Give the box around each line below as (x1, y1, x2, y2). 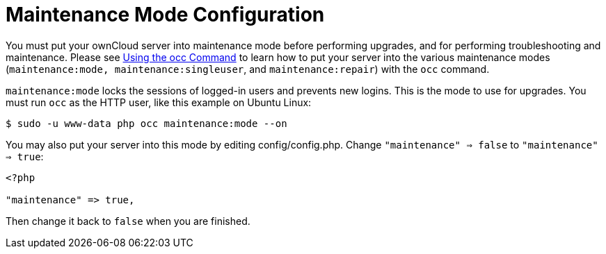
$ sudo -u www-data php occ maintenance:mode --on (6, 117, 287, 129)
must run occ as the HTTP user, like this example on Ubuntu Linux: (6, 96, 312, 108)
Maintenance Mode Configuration (6, 3, 325, 26)
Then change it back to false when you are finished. (6, 214, 250, 227)
